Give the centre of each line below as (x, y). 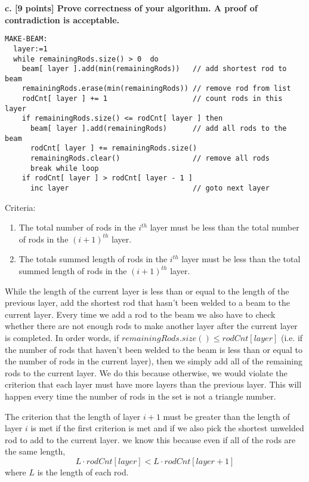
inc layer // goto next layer (150, 188)
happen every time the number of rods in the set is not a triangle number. (140, 396)
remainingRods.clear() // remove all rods (150, 159)
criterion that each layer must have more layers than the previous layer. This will (153, 384)
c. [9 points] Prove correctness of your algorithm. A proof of (131, 8)
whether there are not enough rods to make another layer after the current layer (151, 326)
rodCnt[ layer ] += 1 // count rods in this (152, 99)
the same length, (35, 451)
